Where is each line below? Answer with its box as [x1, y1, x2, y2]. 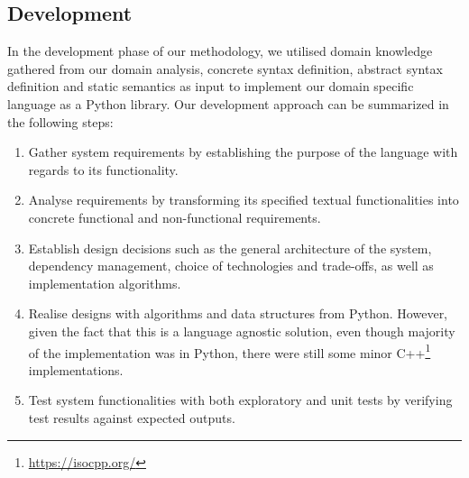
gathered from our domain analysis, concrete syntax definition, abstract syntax [7, 59, 443, 78]
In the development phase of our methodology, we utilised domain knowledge [7, 41, 433, 60]
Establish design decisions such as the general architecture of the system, [28, 238, 432, 257]
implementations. [28, 360, 124, 379]
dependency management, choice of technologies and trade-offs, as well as [28, 256, 434, 275]
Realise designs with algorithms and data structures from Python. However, [28, 304, 448, 323]
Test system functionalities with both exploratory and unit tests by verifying [28, 391, 453, 409]
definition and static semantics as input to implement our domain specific [7, 77, 414, 96]
